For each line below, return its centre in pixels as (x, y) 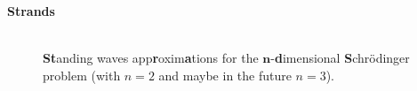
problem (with (82, 75)
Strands (31, 11)
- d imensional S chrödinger (340, 58)
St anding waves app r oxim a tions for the (151, 58)
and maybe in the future (225, 75)
